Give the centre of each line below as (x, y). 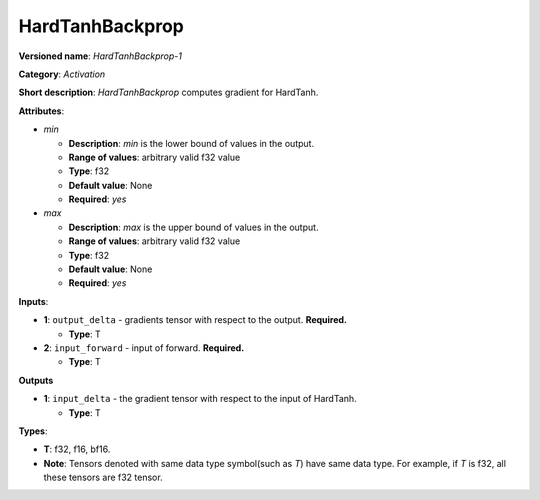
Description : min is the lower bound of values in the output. (191, 143)
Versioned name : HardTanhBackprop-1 (100, 56)
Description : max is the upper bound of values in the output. (193, 227)
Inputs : (33, 301)
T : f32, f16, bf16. (77, 449)
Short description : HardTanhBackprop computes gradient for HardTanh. (168, 92)
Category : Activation (62, 74)
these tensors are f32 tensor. (103, 477)
